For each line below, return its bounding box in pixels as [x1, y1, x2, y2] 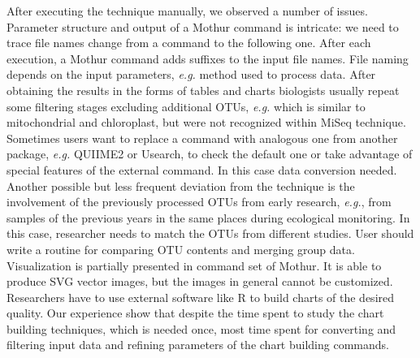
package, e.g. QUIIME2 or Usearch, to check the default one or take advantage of [6, 145, 413, 162]
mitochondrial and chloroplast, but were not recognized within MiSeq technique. [6, 114, 406, 131]
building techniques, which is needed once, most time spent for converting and [6, 320, 396, 337]
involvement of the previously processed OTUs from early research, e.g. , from [6, 193, 392, 210]
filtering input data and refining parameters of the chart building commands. [6, 336, 389, 353]
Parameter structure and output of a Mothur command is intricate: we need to [6, 18, 399, 35]
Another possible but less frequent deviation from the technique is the [6, 177, 355, 194]
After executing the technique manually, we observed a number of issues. [6, 2, 368, 19]
